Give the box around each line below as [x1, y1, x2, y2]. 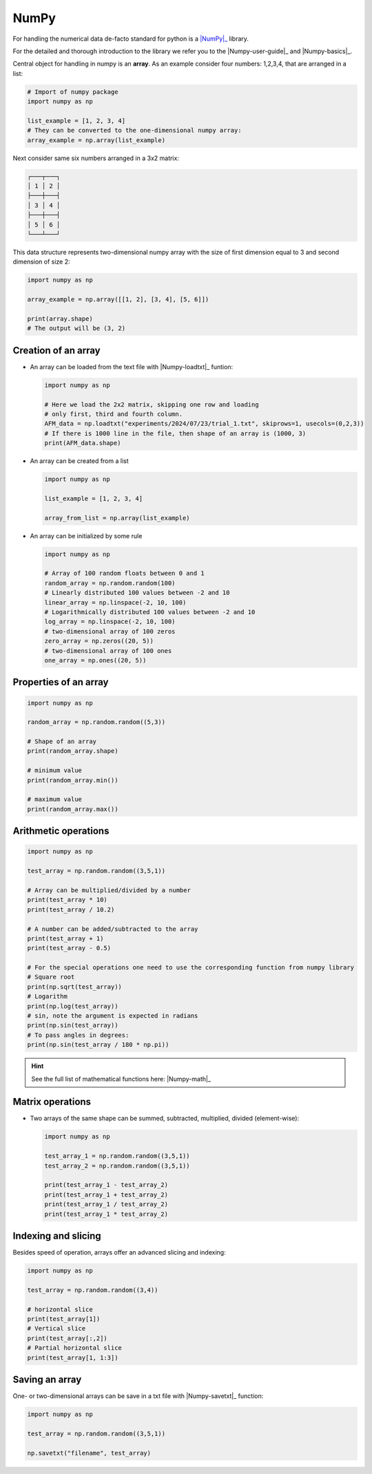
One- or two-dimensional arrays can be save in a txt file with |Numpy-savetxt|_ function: [12, 1392, 264, 1400]
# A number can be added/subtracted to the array [27, 925, 198, 933]
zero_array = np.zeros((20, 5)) [44, 637, 154, 645]
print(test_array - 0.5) [27, 944, 112, 952]
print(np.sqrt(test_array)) [27, 983, 122, 990]
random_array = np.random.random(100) [44, 579, 176, 587]
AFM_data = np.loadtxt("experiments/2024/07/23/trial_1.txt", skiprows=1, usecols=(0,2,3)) [44, 420, 364, 428]
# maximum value [27, 796, 83, 803]
